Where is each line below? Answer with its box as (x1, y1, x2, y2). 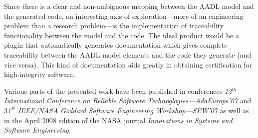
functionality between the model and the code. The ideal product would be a (4, 30, 240, 40)
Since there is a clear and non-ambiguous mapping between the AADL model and (4, 1, 254, 11)
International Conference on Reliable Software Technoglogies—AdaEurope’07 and (4, 95, 252, 106)
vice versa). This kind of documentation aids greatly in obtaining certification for (4, 59, 253, 69)
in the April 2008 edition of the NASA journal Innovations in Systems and (4, 115, 233, 125)
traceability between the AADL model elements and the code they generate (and (4, 49, 252, 60)
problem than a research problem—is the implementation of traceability (4, 20, 224, 31)
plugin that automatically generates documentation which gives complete (4, 40, 228, 50)
